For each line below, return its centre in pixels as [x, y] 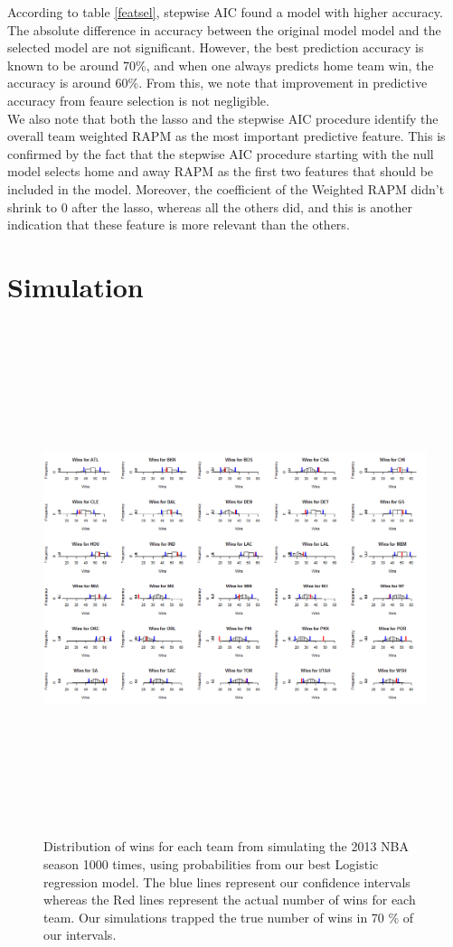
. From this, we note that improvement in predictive [283, 83]
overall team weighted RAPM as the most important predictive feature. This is [226, 136]
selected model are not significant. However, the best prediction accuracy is [216, 47]
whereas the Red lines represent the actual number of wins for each [230, 900]
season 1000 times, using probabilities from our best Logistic [211, 863]
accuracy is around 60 [68, 83]
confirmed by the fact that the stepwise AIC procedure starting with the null [221, 153]
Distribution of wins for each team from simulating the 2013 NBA [226, 846]
